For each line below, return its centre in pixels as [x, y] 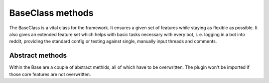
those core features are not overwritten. [50, 74]
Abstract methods [38, 56]
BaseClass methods [52, 13]
